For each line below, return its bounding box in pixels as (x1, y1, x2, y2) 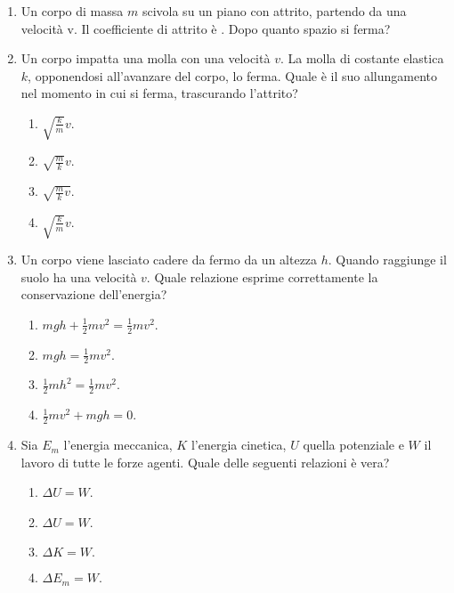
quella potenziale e (303, 435, 404, 454)
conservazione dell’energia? (20, 285, 167, 304)
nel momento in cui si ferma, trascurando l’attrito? (20, 84, 298, 102)
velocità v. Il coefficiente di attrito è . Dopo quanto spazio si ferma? (20, 19, 391, 37)
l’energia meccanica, (63, 435, 173, 454)
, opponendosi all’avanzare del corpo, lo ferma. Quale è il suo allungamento (28, 66, 438, 85)
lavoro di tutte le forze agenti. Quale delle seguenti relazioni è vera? (20, 452, 390, 471)
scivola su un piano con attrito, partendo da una (142, 2, 407, 20)
